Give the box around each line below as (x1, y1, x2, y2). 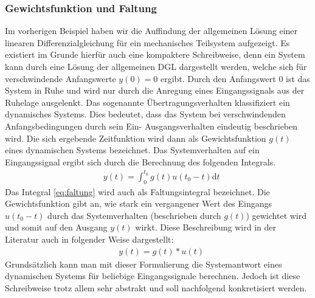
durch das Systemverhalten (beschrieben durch (47, 209, 221, 221)
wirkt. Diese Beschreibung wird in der (135, 221, 277, 234)
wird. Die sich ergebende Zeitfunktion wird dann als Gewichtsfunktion (5, 131, 266, 144)
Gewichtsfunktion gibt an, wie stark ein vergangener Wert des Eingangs (5, 197, 272, 210)
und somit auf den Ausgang (5, 221, 108, 234)
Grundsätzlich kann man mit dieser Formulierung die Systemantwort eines (5, 257, 282, 270)
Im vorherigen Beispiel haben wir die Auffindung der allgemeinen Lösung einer (5, 24, 298, 37)
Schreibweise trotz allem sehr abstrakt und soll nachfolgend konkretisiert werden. (5, 281, 307, 294)
